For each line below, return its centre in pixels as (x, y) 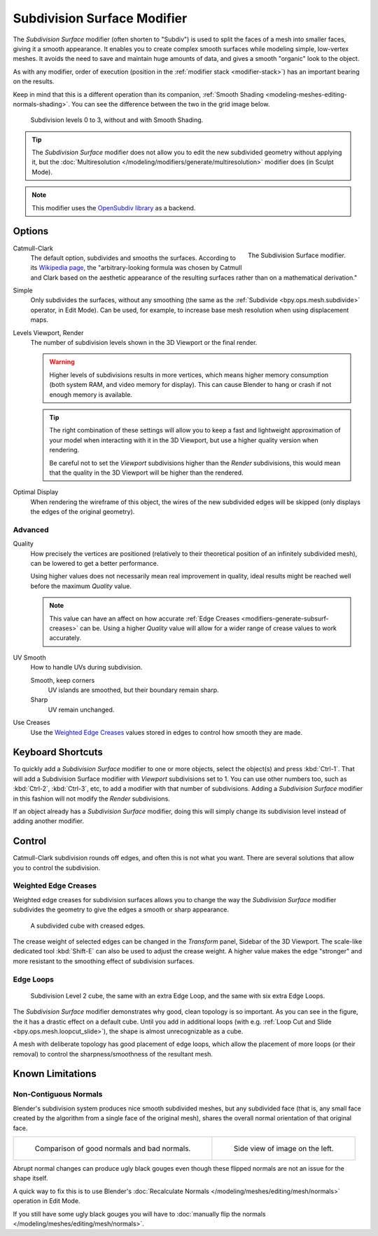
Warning (62, 362)
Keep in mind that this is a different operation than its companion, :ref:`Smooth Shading (138, 94)
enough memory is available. (91, 394)
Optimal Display (36, 492)
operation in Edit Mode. (47, 1201)
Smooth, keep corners (63, 680)
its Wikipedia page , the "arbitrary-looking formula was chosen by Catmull (136, 268)
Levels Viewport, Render (48, 332)
